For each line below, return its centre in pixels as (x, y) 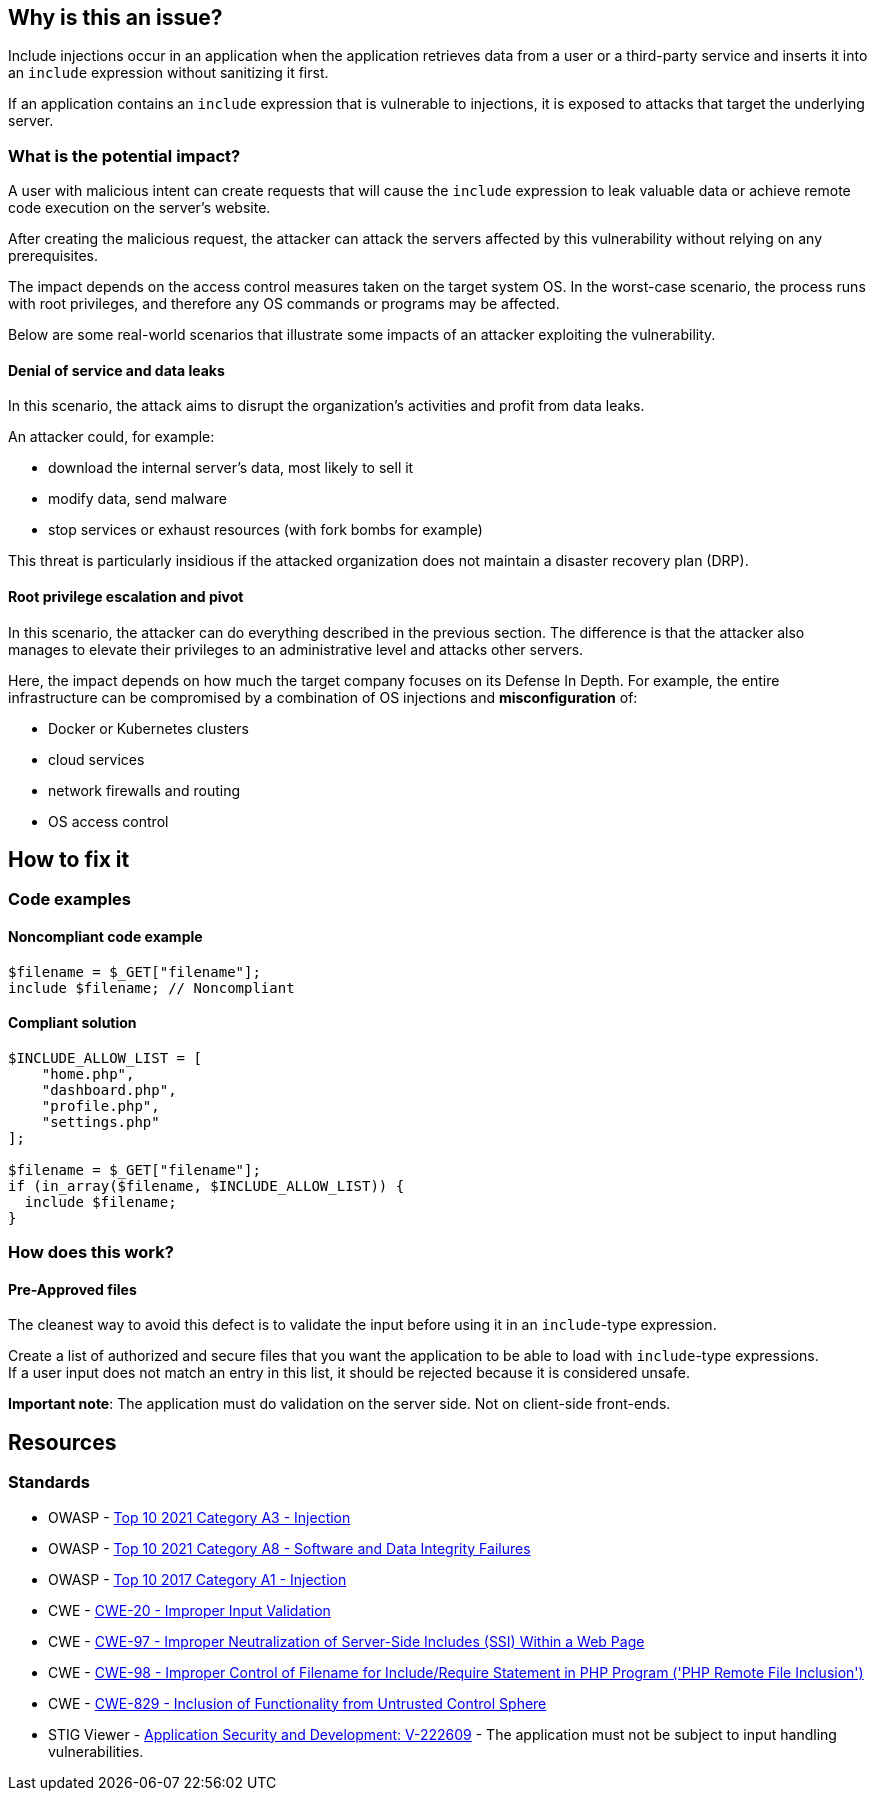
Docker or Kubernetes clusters (148, 728)
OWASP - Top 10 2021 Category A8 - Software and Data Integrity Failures (289, 1548)
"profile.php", (100, 1105)
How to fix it (69, 860)
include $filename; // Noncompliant (151, 987)
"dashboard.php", (109, 1089)
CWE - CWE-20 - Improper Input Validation (189, 1610)
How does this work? (91, 1252)
